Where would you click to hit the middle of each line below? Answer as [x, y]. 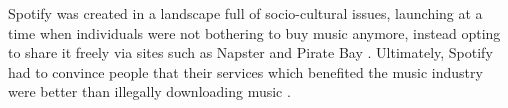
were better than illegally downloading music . [149, 91]
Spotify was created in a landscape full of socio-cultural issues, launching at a [245, 13]
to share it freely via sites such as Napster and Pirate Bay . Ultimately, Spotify [250, 52]
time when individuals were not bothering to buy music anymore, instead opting [254, 32]
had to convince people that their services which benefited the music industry [245, 71]
